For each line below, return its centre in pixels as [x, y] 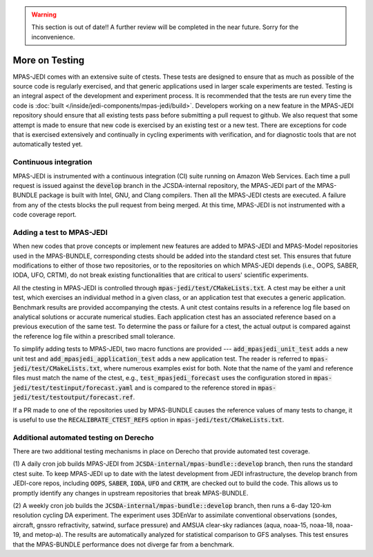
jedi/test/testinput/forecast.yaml [73, 388]
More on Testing [49, 60]
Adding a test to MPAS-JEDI [60, 232]
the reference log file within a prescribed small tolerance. [94, 336]
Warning [44, 15]
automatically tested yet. [48, 144]
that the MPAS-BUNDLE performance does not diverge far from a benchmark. [124, 544]
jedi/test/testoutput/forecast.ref [73, 398]
